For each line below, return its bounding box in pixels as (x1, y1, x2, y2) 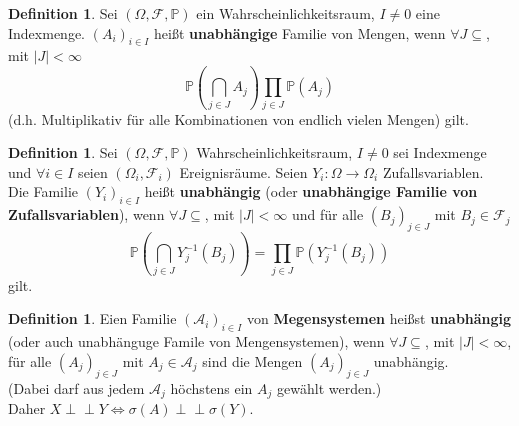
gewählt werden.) (277, 377, 382, 398)
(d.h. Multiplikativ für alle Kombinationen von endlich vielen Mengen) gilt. (8, 108, 469, 129)
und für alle (291, 204, 364, 225)
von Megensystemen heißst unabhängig (246, 308, 512, 329)
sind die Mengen (202, 350, 303, 371)
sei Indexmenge (393, 142, 487, 163)
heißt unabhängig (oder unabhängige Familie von (144, 181, 478, 202)
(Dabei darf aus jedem (8, 377, 145, 398)
